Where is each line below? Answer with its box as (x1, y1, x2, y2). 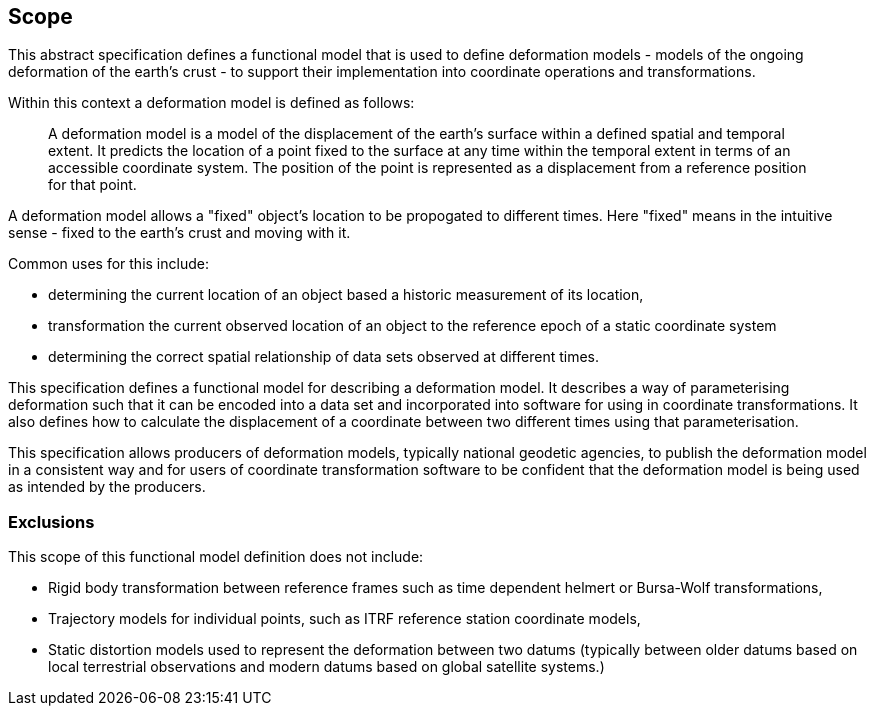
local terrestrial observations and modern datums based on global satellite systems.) (48, 658, 605, 676)
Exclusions (8, 511, 95, 532)
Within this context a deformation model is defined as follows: (8, 94, 415, 112)
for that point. (48, 176, 137, 194)
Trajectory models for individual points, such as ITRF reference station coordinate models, (48, 610, 641, 628)
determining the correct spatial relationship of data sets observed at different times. (48, 348, 599, 366)
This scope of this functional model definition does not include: (8, 548, 424, 566)
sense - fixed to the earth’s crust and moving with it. (8, 224, 351, 242)
